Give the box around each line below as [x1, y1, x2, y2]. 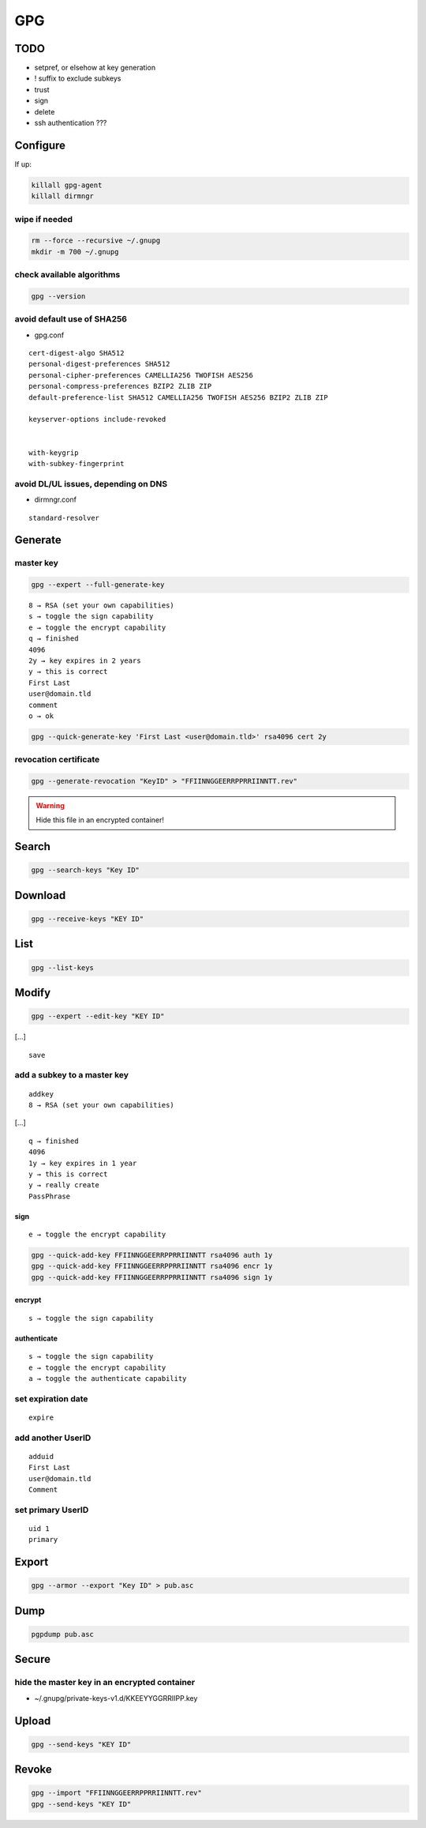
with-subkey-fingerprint [28, 459, 125, 468]
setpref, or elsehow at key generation [34, 63, 156, 73]
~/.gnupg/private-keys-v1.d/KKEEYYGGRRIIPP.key [34, 1693, 198, 1702]
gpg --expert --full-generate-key [31, 581, 165, 589]
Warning [35, 801, 65, 811]
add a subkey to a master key [14, 1070, 129, 1081]
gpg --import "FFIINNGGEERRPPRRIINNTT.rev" [31, 1789, 203, 1797]
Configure [14, 138, 66, 152]
